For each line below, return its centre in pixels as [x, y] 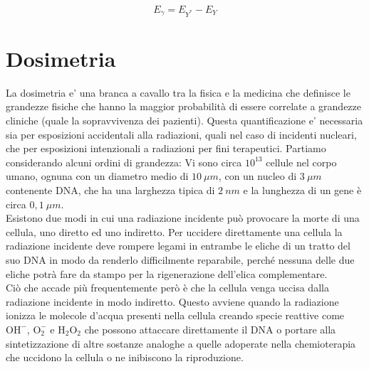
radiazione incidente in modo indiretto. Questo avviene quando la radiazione [172, 301]
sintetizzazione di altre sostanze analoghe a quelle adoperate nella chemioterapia [181, 343]
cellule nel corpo [301, 162]
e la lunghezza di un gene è [302, 190]
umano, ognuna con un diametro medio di [97, 176]
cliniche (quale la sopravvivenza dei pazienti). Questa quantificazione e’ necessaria [184, 121]
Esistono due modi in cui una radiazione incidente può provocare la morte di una [183, 218]
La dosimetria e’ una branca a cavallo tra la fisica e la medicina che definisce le [178, 92]
